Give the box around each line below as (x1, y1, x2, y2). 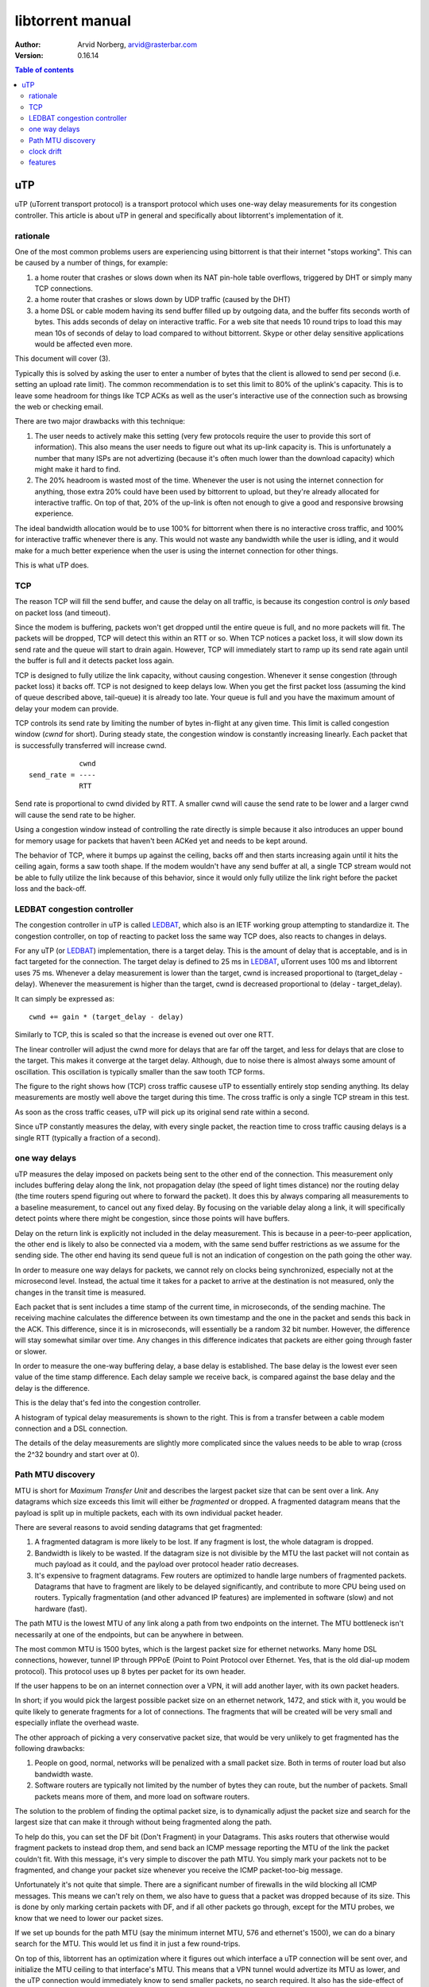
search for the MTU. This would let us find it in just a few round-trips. (14, 1939, 241, 1949)
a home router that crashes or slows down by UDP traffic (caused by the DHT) (34, 295, 291, 304)
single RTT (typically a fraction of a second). (14, 1133, 160, 1142)
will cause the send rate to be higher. (14, 810, 136, 819)
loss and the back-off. (14, 884, 87, 893)
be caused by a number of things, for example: (14, 258, 168, 268)
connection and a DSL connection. (14, 1423, 128, 1433)
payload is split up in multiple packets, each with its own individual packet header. (14, 1508, 284, 1517)
